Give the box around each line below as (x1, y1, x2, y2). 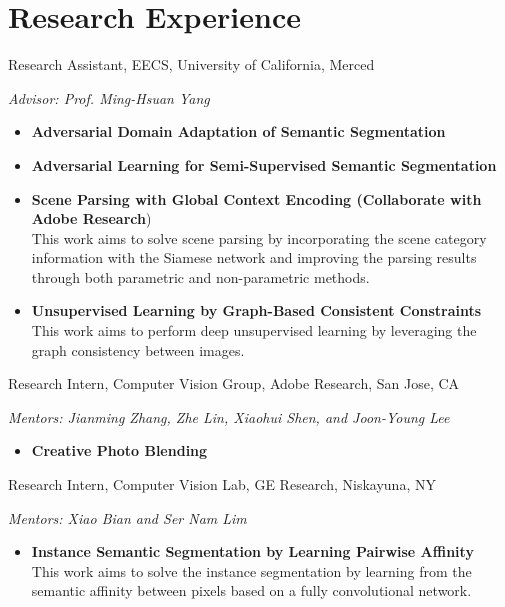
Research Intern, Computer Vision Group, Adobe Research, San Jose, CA (8, 373, 460, 394)
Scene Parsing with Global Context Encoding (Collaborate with (31, 188, 482, 209)
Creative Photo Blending (31, 440, 208, 461)
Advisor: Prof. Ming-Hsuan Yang (8, 87, 210, 108)
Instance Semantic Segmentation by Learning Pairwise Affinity (31, 541, 474, 562)
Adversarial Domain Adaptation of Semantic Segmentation (31, 121, 446, 142)
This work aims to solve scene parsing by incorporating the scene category (31, 227, 487, 248)
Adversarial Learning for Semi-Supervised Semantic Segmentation (31, 154, 497, 175)
